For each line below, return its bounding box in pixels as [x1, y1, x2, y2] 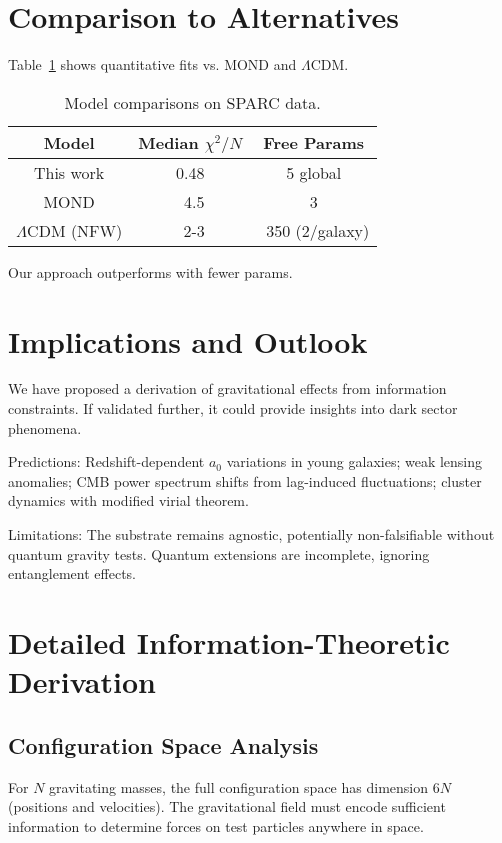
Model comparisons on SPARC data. [64, 90, 321, 114]
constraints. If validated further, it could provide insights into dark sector [8, 398, 458, 419]
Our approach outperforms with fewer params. [8, 261, 293, 282]
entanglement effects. [8, 563, 136, 584]
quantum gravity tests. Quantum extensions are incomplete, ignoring [8, 543, 430, 564]
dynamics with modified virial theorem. [8, 490, 249, 511]
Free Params [263, 130, 365, 154]
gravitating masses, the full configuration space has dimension [49, 776, 428, 797]
